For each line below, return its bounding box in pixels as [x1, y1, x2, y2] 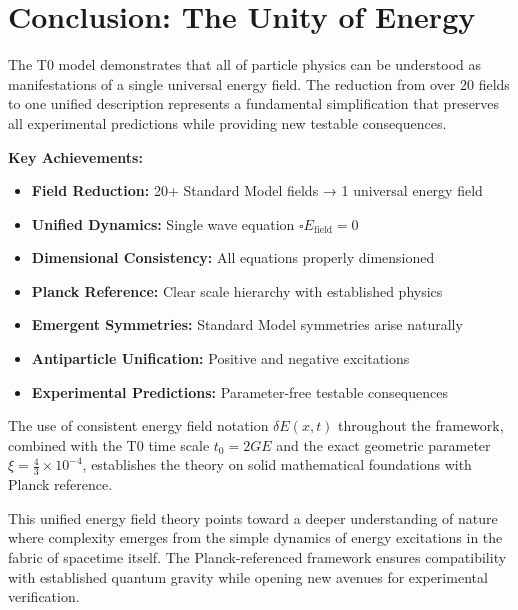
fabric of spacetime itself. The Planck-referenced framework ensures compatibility [8, 547, 507, 568]
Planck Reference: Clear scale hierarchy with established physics [31, 280, 443, 301]
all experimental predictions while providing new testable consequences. [8, 112, 447, 133]
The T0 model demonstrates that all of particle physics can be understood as [8, 54, 482, 75]
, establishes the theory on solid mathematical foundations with [82, 454, 472, 475]
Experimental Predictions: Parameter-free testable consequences [31, 381, 448, 402]
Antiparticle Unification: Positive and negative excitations [31, 348, 410, 369]
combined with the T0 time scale [8, 434, 210, 455]
